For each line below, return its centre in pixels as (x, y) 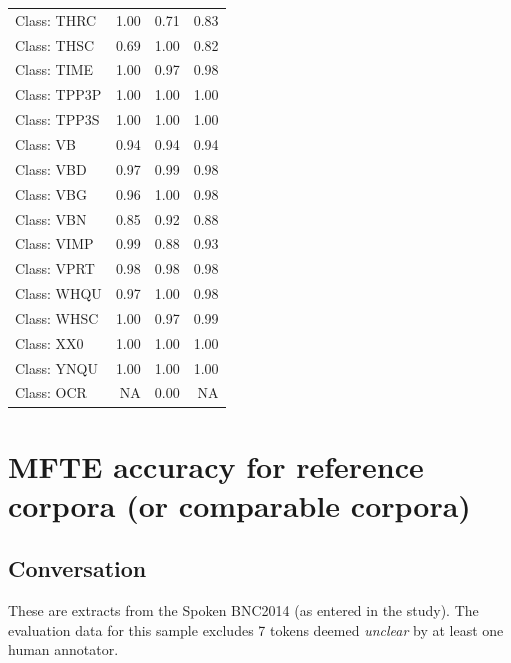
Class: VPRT (55, 268)
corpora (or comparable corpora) (239, 504)
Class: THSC (55, 44)
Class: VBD (51, 168)
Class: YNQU (56, 367)
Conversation (77, 568)
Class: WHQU (58, 293)
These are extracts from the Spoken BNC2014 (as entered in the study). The (243, 610)
